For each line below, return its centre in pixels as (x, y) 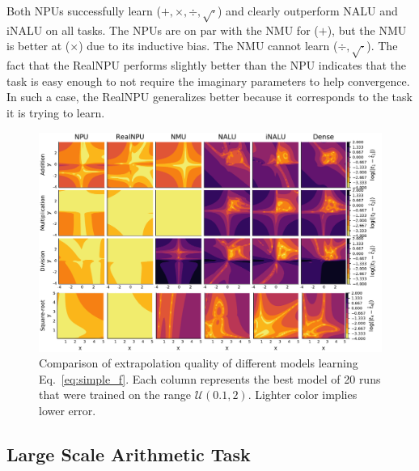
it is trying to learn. (56, 112)
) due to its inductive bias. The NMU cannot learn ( (208, 46)
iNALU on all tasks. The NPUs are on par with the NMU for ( (163, 30)
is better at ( (38, 46)
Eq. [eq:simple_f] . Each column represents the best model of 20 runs (210, 378)
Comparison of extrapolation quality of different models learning (199, 363)
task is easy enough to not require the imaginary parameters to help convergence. (208, 81)
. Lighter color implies (303, 395)
